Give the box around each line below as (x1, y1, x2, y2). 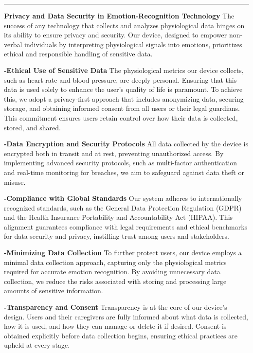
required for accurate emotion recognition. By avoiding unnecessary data (4, 266, 220, 277)
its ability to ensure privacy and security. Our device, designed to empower (4, 30, 227, 40)
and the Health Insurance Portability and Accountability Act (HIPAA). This (4, 212, 233, 222)
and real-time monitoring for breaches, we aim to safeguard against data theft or (4, 167, 244, 177)
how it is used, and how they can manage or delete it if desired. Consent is (4, 321, 227, 331)
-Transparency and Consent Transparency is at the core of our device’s (4, 302, 227, 312)
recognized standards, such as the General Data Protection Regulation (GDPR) (4, 202, 242, 212)
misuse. (4, 176, 26, 187)
